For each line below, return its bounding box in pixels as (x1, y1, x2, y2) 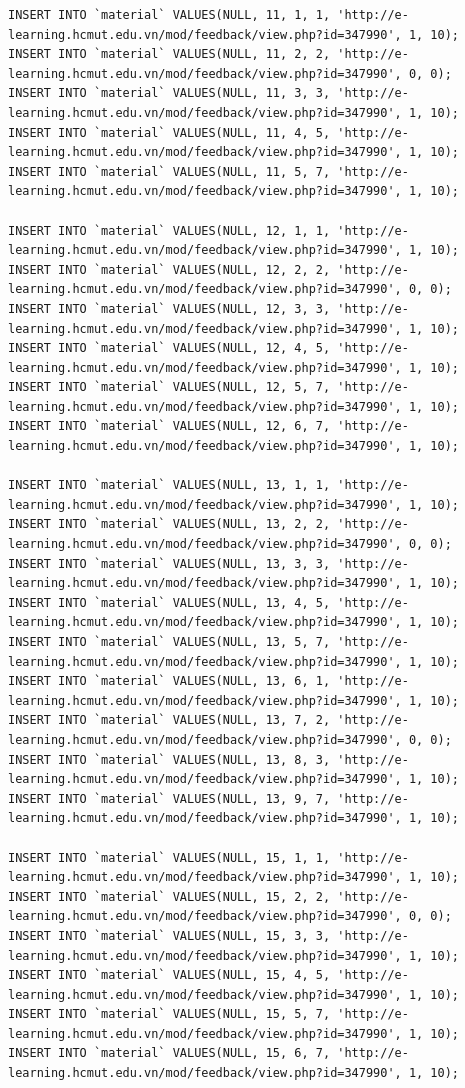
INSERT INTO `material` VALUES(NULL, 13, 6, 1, (8, 674, 331, 689)
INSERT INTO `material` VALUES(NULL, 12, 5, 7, (8, 380, 331, 395)
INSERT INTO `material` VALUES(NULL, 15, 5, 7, (8, 1007, 331, 1022)
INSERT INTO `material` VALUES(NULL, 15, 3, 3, (8, 928, 331, 943)
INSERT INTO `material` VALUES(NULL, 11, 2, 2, (8, 47, 331, 62)
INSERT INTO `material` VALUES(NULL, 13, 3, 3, (8, 556, 331, 571)
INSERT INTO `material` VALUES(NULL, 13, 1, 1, (8, 478, 331, 493)
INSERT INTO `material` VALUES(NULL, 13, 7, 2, (8, 713, 331, 728)
